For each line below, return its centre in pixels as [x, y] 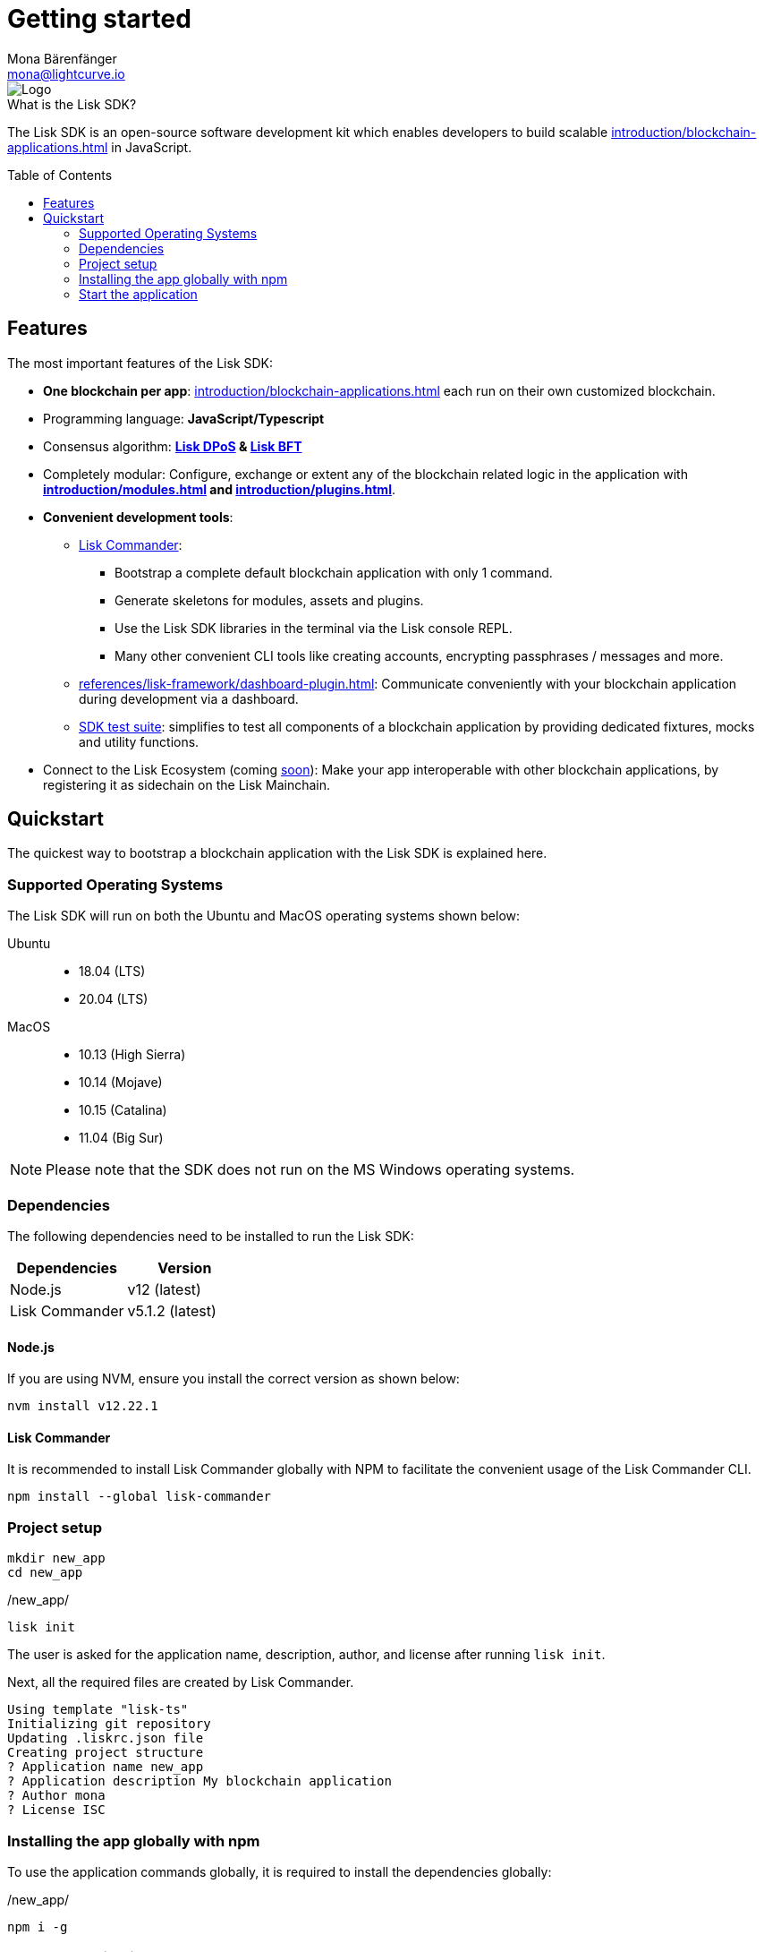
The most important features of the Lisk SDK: [140, 363]
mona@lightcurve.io [66, 73]
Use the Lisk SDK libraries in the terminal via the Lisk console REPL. [314, 628]
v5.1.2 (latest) [172, 1310]
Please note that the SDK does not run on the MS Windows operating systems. [310, 1170]
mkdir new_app [56, 1558]
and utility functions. [139, 741]
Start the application [138, 294]
